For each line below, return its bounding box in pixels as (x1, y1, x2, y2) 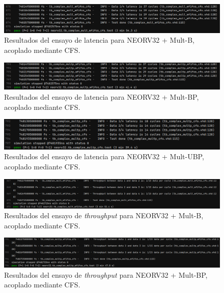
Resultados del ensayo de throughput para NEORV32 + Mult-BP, (4, 269, 208, 280)
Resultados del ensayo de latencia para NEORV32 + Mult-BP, (4, 91, 199, 102)
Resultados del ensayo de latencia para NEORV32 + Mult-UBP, (4, 151, 204, 162)
